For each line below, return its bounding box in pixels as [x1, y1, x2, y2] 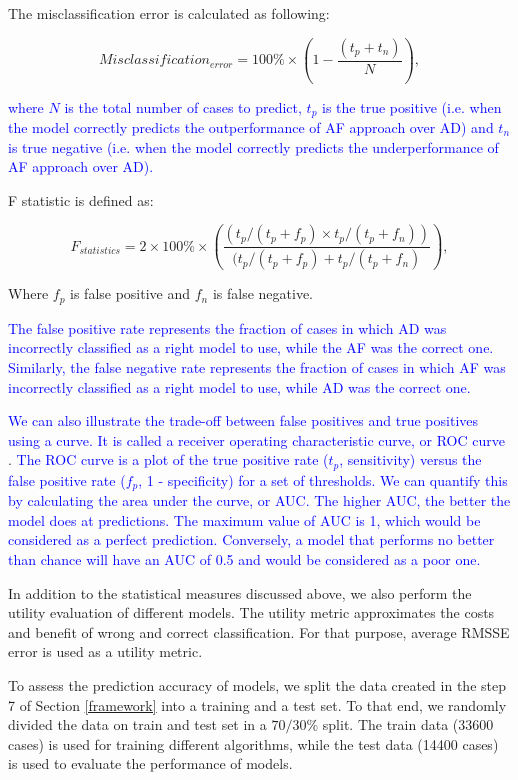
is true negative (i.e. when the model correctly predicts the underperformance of [8, 136, 499, 157]
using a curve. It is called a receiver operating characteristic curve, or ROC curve [8, 429, 505, 450]
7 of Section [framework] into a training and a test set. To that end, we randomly [8, 694, 507, 715]
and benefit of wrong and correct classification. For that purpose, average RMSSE [8, 621, 510, 642]
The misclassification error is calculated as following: [8, 3, 330, 23]
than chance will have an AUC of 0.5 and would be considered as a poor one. [8, 549, 481, 569]
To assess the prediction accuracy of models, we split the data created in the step [8, 674, 506, 695]
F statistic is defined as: [8, 189, 154, 210]
